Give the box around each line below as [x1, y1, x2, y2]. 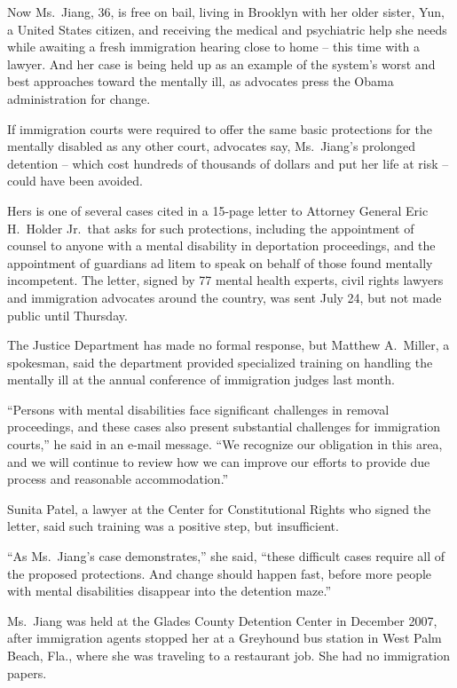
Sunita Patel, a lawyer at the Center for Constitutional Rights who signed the [7, 499, 431, 518]
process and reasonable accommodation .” [7, 470, 229, 488]
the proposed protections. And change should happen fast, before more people [7, 564, 432, 582]
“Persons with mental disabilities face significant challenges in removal [7, 399, 390, 418]
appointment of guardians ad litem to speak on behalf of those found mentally [7, 253, 433, 272]
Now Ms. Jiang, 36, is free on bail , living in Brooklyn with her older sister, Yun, [7, 3, 445, 20]
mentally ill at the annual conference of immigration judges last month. [7, 370, 395, 389]
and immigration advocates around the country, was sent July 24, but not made [7, 288, 442, 306]
